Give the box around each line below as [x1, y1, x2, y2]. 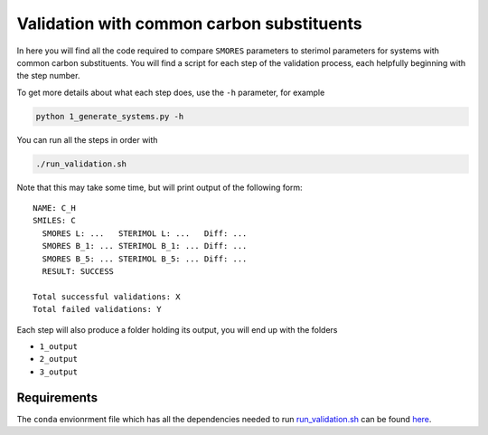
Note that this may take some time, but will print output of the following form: [16, 182, 303, 193]
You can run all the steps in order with [16, 134, 158, 145]
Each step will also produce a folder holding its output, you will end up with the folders [16, 324, 338, 335]
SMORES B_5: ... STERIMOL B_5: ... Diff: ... [42, 253, 248, 264]
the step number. [16, 71, 80, 81]
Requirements [16, 390, 99, 405]
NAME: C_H [33, 203, 76, 213]
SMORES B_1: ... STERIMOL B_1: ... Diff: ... [42, 241, 248, 251]
